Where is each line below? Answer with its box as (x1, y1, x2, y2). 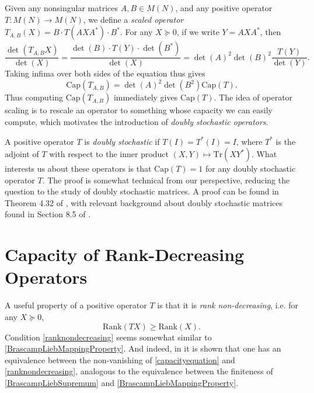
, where (236, 135, 263, 147)
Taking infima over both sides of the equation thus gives (5, 67, 205, 79)
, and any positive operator (175, 2, 273, 13)
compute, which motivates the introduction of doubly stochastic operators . (5, 115, 268, 127)
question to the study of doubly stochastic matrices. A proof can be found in (5, 185, 279, 197)
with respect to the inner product (49, 148, 169, 160)
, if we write (176, 26, 219, 38)
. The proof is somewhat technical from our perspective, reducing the (42, 173, 290, 186)
